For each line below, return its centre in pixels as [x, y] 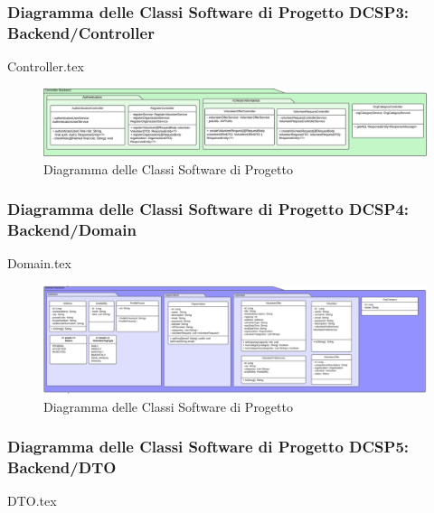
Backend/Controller [81, 32]
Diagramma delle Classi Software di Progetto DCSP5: [208, 447]
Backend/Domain [72, 230]
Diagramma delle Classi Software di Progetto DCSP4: [208, 209]
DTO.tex [32, 501]
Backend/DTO [62, 467]
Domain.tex [39, 263]
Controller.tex [46, 66]
